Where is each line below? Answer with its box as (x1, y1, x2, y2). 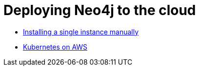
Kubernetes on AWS (23, 42, 88, 51)
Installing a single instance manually (23, 27, 139, 36)
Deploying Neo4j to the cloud (3, 2, 196, 18)
